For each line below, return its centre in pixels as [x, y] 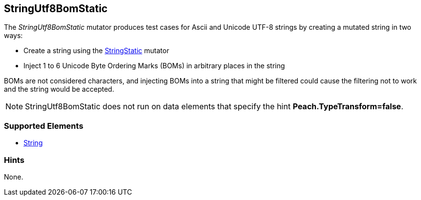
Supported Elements [44, 126]
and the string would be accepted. [59, 89]
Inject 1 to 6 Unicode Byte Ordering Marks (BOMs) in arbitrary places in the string [154, 66]
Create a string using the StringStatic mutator [96, 51]
